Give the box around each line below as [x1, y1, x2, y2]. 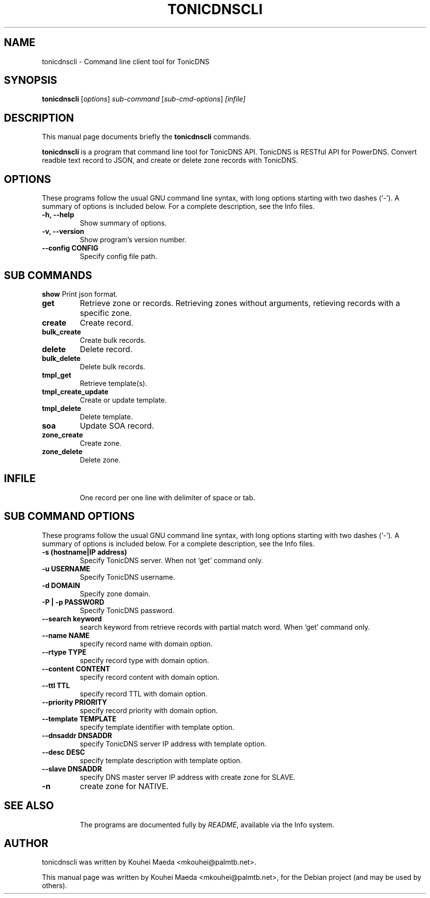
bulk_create [42, 327, 81, 336]
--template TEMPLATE [42, 714, 116, 723]
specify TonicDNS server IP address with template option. [80, 739, 267, 748]
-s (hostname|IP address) [42, 547, 127, 556]
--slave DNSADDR [42, 764, 102, 773]
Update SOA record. [80, 420, 154, 431]
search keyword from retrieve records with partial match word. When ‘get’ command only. [80, 622, 370, 631]
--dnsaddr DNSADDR [42, 731, 112, 740]
